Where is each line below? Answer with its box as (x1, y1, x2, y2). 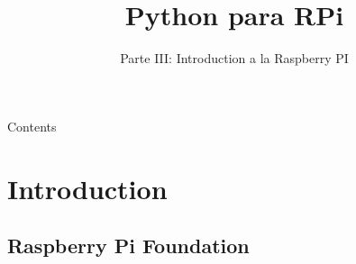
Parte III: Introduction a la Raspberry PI (120, 49, 349, 68)
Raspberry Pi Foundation (7, 232, 250, 259)
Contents (7, 116, 57, 135)
